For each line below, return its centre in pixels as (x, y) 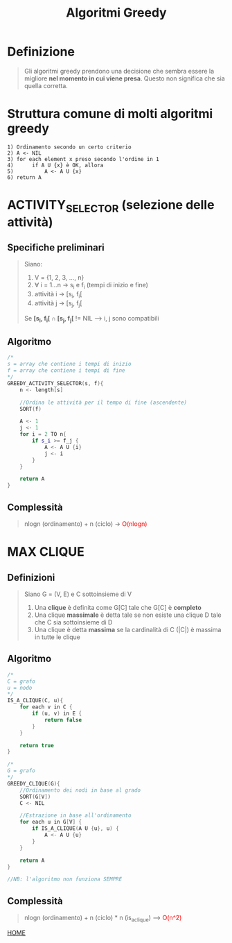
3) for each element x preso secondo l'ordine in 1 (83, 159)
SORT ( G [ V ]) (35, 797)
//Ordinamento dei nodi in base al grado (80, 790)
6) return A (24, 177)
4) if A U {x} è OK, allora (55, 165)
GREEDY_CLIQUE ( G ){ (34, 783)
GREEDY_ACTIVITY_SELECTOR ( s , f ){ (55, 383)
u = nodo (20, 688)
